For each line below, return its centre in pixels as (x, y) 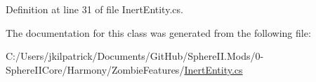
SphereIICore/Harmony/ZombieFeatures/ (95, 69)
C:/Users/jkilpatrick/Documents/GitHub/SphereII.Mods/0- (135, 56)
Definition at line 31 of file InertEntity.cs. (94, 9)
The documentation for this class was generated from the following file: (158, 32)
